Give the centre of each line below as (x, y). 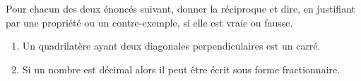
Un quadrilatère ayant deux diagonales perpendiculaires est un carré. (171, 46)
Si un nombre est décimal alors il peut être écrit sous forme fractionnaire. (181, 69)
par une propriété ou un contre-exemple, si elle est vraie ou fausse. (149, 22)
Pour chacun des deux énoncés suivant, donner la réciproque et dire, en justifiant (180, 8)
